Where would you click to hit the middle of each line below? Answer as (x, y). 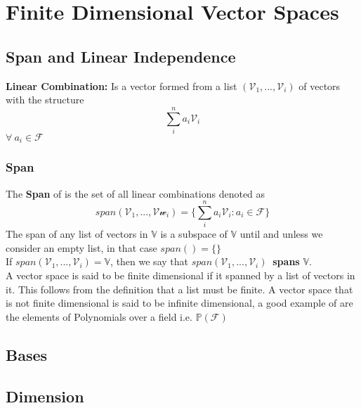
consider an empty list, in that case (81, 247)
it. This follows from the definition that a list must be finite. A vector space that (179, 289)
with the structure (45, 100)
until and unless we (281, 234)
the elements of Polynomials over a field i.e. (99, 316)
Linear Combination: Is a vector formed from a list (122, 85)
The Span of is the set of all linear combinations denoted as (136, 193)
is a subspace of (194, 234)
